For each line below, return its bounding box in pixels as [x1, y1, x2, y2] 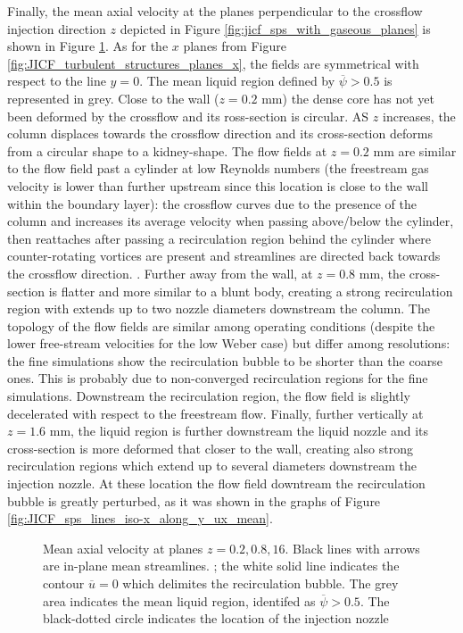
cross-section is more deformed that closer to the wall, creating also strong [7, 438, 413, 457]
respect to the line [7, 71, 106, 90]
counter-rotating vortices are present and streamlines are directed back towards [7, 246, 441, 265]
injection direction [7, 19, 106, 37]
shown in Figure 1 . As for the [7, 37, 169, 55]
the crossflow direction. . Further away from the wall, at [7, 263, 313, 282]
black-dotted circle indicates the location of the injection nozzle [43, 609, 389, 628]
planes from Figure [183, 37, 286, 55]
